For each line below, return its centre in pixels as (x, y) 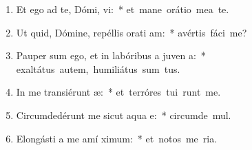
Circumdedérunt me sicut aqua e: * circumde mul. (124, 115)
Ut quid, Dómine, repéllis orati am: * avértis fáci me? (132, 32)
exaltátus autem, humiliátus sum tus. (98, 68)
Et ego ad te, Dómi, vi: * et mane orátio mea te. (123, 9)
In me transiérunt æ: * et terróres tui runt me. (118, 92)
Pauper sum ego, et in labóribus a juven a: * (111, 55)
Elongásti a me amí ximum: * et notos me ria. (117, 138)
